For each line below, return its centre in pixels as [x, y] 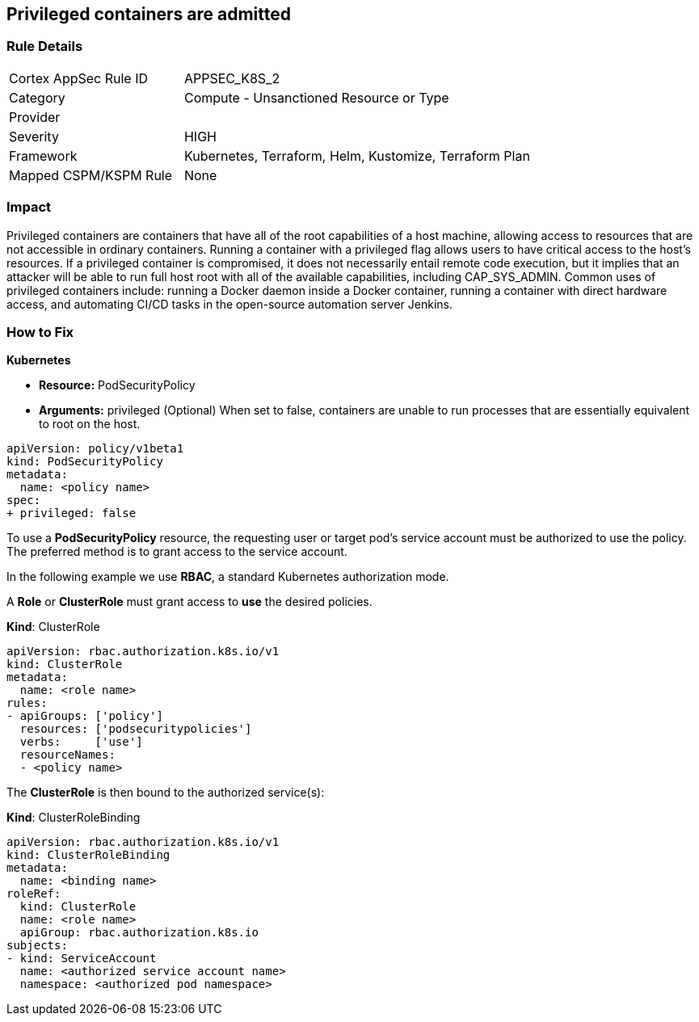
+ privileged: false [72, 513]
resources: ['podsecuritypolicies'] [136, 729]
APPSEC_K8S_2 [232, 78]
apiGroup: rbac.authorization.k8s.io [139, 933]
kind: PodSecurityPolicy [85, 462]
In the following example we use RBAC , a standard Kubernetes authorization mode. [228, 577]
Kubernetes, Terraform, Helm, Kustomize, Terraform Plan [357, 156]
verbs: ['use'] [81, 742]
